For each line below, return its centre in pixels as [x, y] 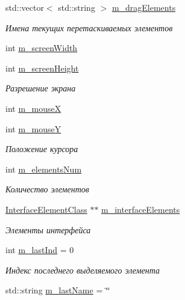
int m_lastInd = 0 [40, 250]
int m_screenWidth [42, 48]
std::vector [25, 7]
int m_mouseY [33, 128]
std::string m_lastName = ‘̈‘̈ [58, 290]
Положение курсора [42, 149]
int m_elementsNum [44, 169]
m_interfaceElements [141, 209]
